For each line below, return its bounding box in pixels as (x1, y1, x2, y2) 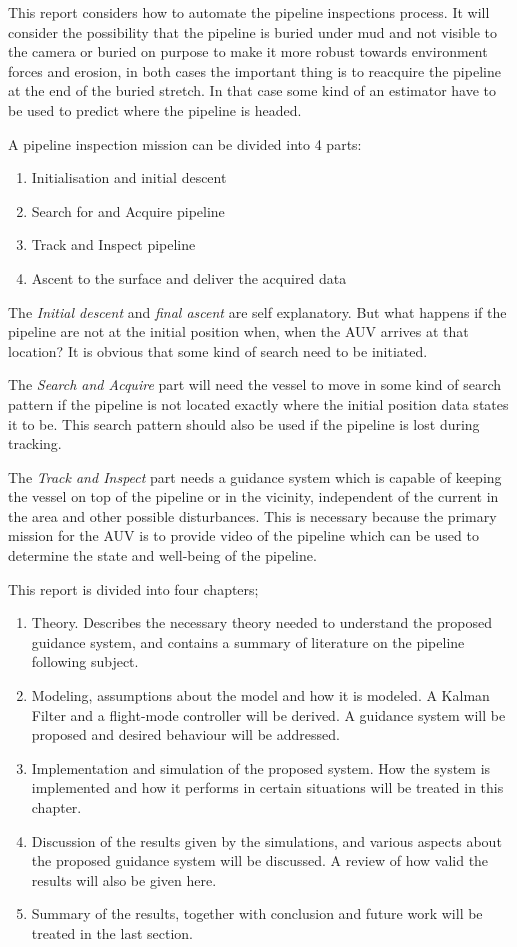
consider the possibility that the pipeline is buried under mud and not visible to (8, 21, 498, 42)
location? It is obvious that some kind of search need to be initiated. (8, 340, 428, 361)
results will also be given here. (31, 869, 217, 890)
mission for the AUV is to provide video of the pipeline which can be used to (8, 525, 479, 546)
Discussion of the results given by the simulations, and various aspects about (31, 830, 502, 851)
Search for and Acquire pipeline (31, 200, 225, 221)
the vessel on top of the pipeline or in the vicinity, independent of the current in (8, 486, 499, 507)
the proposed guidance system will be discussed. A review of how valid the (31, 850, 489, 871)
